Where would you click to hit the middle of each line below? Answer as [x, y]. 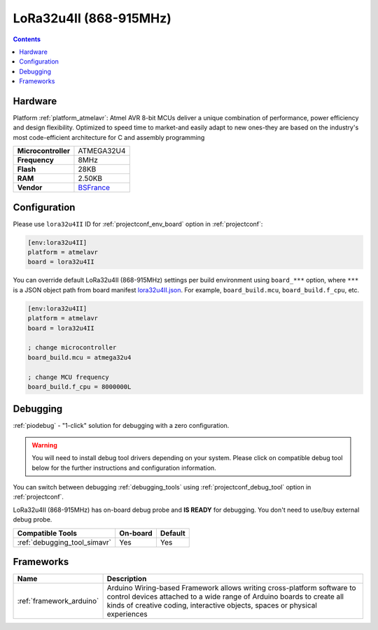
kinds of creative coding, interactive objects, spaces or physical [212, 606]
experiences [127, 614]
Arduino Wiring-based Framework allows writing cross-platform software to [231, 588]
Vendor [30, 187]
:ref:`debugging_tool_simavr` [64, 542]
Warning [44, 445]
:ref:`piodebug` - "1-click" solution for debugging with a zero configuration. [121, 426]
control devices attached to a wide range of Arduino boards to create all [225, 596]
